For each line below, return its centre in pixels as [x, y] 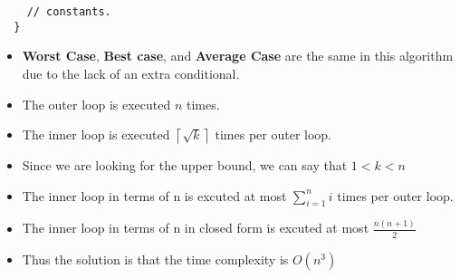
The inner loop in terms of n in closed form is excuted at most [196, 228]
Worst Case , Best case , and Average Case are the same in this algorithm [238, 56]
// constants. [69, 12]
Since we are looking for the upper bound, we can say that [185, 165]
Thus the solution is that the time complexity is [155, 259]
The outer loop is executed [96, 104]
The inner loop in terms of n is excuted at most [154, 195]
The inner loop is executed [96, 134]
